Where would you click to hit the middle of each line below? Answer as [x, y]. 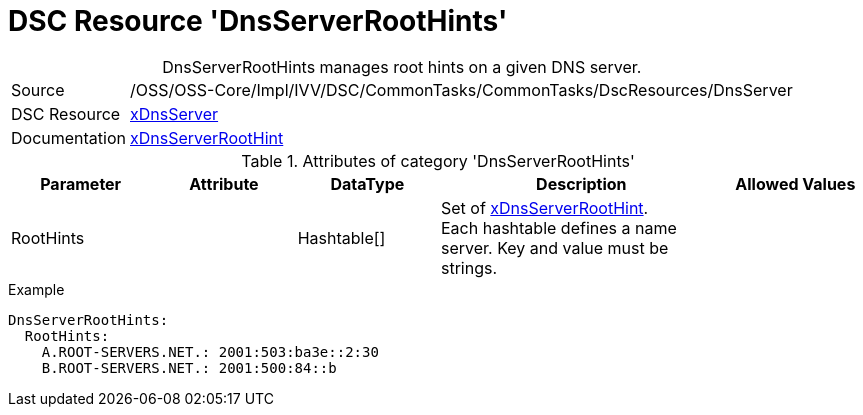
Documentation [68, 137]
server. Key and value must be [554, 247]
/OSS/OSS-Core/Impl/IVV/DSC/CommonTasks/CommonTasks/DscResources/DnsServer [461, 89]
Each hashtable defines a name [558, 227]
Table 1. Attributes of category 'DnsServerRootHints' [438, 160]
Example [36, 289]
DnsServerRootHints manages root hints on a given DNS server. [402, 66]
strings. [469, 267]
